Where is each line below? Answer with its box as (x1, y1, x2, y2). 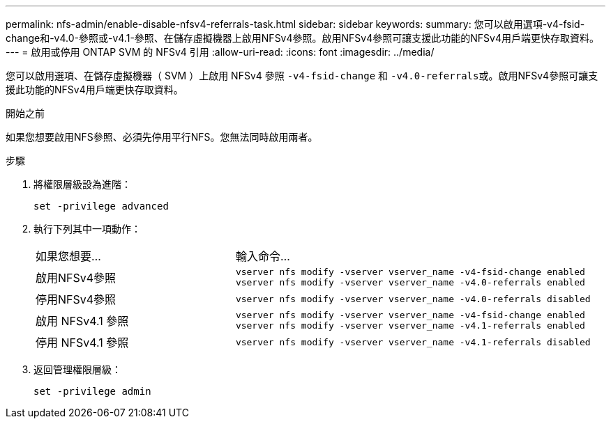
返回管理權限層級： (33, 363, 121, 375)
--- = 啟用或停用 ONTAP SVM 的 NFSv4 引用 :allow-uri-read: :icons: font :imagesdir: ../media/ (6, 46, 435, 58)
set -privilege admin (33, 386, 151, 397)
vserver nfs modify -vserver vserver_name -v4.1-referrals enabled (235, 320, 585, 331)
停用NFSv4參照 (36, 292, 116, 306)
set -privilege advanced (33, 201, 169, 212)
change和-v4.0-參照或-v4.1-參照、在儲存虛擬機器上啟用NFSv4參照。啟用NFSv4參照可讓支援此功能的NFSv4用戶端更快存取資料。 (6, 32, 599, 44)
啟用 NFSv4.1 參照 (36, 314, 129, 328)
